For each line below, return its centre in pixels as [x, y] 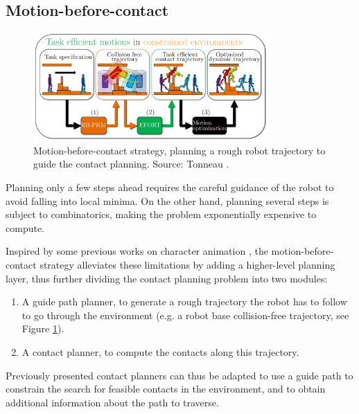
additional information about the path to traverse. [112, 402]
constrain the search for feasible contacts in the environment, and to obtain [166, 389]
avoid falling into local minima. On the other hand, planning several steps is [167, 200]
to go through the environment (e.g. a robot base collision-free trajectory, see [185, 315]
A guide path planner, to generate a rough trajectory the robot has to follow [184, 301]
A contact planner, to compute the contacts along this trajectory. [160, 351]
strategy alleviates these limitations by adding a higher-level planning [187, 264]
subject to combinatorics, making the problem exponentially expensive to [161, 214]
